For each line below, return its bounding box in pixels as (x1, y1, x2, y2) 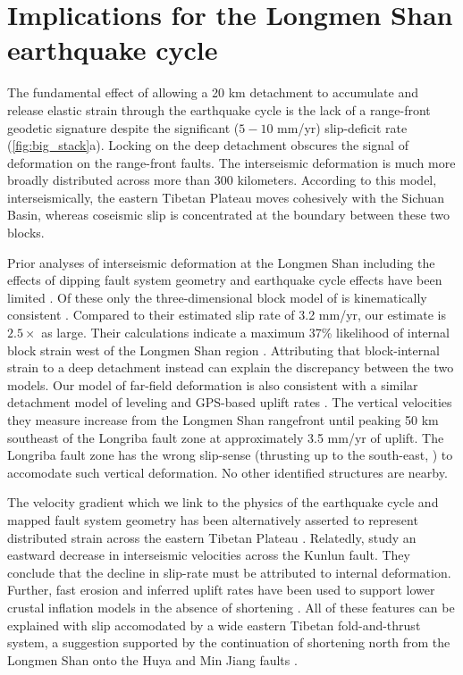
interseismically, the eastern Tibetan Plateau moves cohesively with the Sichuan (7, 187, 445, 206)
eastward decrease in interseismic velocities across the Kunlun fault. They (7, 546, 410, 564)
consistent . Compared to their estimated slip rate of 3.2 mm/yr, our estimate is (7, 305, 447, 324)
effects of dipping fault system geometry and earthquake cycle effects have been (7, 271, 442, 289)
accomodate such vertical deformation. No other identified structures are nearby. (7, 462, 448, 481)
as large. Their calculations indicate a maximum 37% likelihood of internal (41, 323, 450, 342)
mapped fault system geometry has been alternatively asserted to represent (7, 510, 418, 529)
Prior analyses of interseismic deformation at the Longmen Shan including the (7, 253, 435, 271)
